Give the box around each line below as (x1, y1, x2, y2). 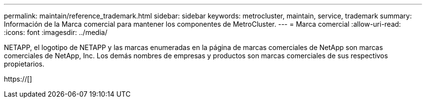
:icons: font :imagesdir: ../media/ (4, 28, 107, 36)
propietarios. (4, 60, 45, 68)
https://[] (4, 75, 32, 83)
